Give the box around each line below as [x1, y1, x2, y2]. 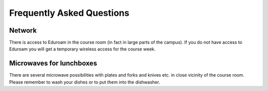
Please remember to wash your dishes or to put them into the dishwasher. [9, 79, 160, 85]
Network [9, 26, 37, 35]
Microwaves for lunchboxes [9, 59, 97, 68]
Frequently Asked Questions [9, 7, 130, 18]
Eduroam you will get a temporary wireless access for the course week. [9, 46, 156, 52]
